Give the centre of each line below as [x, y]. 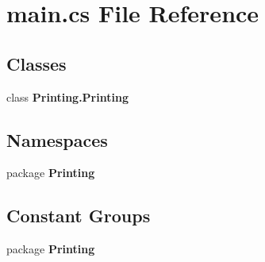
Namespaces [57, 139]
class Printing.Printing [67, 96]
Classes [36, 63]
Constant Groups [79, 216]
